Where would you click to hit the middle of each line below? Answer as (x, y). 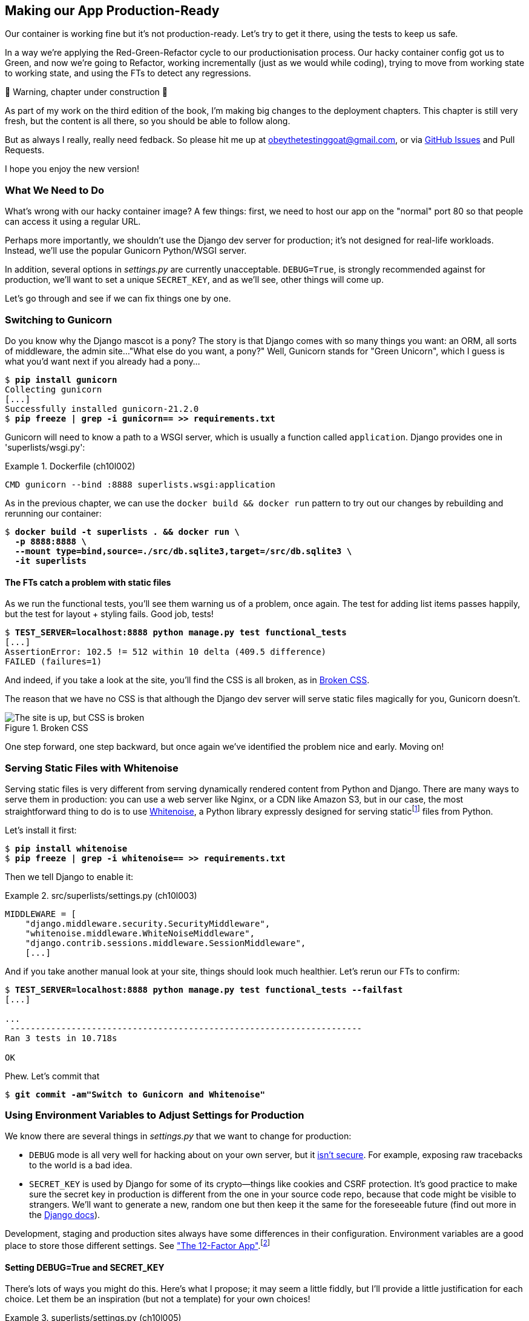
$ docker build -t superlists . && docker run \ (122, 531)
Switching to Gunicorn (58, 319)
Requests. (25, 150)
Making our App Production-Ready (112, 11)
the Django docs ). (65, 1215)
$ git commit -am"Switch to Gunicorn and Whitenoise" (135, 1094)
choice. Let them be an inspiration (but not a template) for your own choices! (158, 1299)
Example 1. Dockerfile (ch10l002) (70, 466)
